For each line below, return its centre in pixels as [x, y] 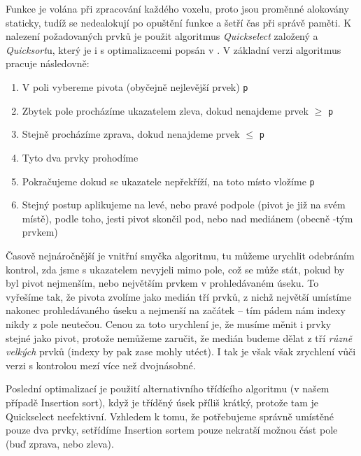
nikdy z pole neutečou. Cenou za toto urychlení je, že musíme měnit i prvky [169, 323]
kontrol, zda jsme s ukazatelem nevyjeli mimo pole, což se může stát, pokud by [175, 269]
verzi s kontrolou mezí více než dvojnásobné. [101, 365]
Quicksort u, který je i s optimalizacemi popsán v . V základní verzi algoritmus [174, 49]
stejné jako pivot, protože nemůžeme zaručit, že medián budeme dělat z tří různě [179, 337]
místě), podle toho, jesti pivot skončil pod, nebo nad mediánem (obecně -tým [187, 218]
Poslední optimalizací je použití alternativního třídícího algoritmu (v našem [168, 389]
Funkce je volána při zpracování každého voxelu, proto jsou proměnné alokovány [177, 8]
